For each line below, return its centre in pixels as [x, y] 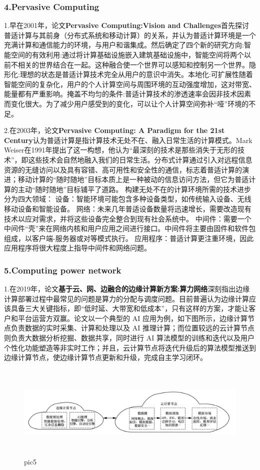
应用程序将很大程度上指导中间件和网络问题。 [77, 248]
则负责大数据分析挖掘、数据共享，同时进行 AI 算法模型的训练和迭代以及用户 [129, 338]
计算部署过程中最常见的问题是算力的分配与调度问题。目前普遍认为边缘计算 [126, 298]
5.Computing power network [63, 270]
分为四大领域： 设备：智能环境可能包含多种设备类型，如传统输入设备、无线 [128, 199]
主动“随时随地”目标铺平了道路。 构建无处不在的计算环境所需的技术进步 [134, 189]
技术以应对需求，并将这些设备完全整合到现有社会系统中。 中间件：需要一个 [128, 218]
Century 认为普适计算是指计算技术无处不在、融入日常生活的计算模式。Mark [128, 140]
